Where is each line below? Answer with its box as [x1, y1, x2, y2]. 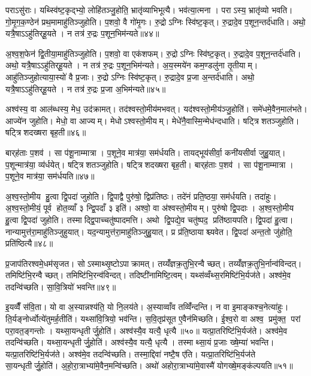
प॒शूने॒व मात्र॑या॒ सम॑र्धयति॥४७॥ [5, 170, 95, 182]
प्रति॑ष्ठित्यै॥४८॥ [5, 237, 53, 249]
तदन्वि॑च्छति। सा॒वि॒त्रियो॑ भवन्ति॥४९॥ [5, 280, 116, 293]
